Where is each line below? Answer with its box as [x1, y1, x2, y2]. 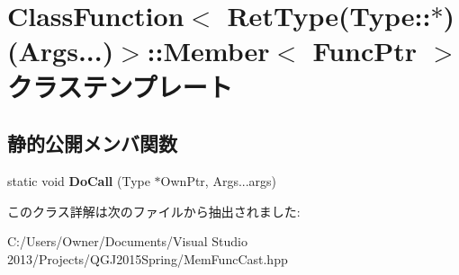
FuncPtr [312, 32, 418, 69]
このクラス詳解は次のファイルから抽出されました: [7, 201, 301, 220]
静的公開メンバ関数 [7, 129, 177, 157]
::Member [147, 32, 270, 69]
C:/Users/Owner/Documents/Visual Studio [7, 232, 247, 251]
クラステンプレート [7, 67, 233, 104]
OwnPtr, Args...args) [160, 171, 277, 190]
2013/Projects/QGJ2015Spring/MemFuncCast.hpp [7, 249, 288, 268]
